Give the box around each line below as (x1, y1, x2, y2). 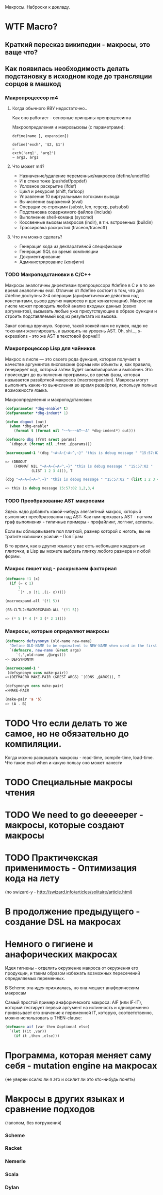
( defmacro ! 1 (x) (5, 576, 40, 581)
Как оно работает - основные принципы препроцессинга (12, 115, 131, 121)
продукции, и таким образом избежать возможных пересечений (5, 970, 141, 976)
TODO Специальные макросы (5, 777, 133, 788)
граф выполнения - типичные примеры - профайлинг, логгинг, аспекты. (5, 519, 154, 525)
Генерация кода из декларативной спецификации (19, 243, 123, 250)
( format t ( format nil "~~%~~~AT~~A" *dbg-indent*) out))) (14, 428, 136, 434)
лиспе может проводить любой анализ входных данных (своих (5, 303, 137, 308)
